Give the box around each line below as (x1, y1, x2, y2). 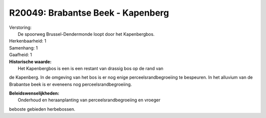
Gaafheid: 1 (9, 52, 32, 58)
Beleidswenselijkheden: (9, 91, 60, 96)
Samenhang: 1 (9, 45, 38, 51)
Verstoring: (9, 24, 32, 30)
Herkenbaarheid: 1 (9, 38, 46, 44)
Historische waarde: (9, 59, 52, 65)
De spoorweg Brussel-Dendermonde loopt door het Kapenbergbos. (18, 31, 155, 37)
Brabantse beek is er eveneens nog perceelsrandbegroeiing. (9, 81, 133, 87)
